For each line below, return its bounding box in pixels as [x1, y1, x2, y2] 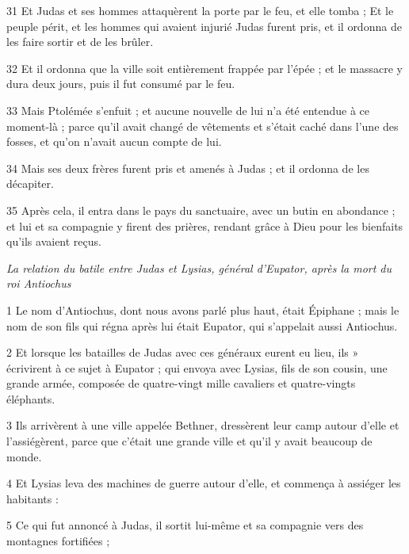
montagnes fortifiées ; [6, 533, 110, 549]
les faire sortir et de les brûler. [6, 33, 154, 50]
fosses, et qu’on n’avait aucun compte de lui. [6, 133, 222, 150]
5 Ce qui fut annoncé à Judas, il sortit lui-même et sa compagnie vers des [6, 517, 364, 533]
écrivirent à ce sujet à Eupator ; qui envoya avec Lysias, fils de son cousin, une [6, 359, 388, 376]
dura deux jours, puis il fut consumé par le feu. [6, 75, 235, 92]
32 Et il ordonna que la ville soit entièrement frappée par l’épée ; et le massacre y [6, 59, 403, 76]
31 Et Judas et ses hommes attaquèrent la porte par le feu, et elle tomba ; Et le [6, 2, 394, 18]
